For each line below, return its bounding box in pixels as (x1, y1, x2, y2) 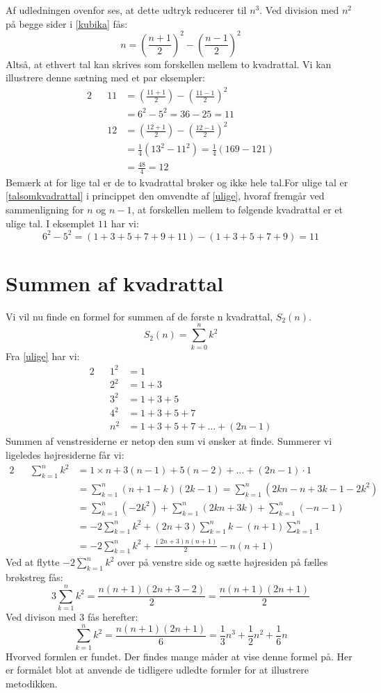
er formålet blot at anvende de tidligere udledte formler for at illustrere (6, 662, 309, 677)
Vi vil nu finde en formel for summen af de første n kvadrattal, (6, 309, 273, 323)
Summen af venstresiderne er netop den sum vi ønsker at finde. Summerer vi (6, 434, 332, 448)
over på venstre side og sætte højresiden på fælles (117, 555, 328, 569)
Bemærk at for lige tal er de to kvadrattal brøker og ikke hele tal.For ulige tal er (6, 174, 348, 189)
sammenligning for (6, 202, 84, 217)
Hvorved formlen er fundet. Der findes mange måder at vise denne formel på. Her (6, 649, 352, 663)
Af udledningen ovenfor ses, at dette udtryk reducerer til (6, 3, 247, 17)
